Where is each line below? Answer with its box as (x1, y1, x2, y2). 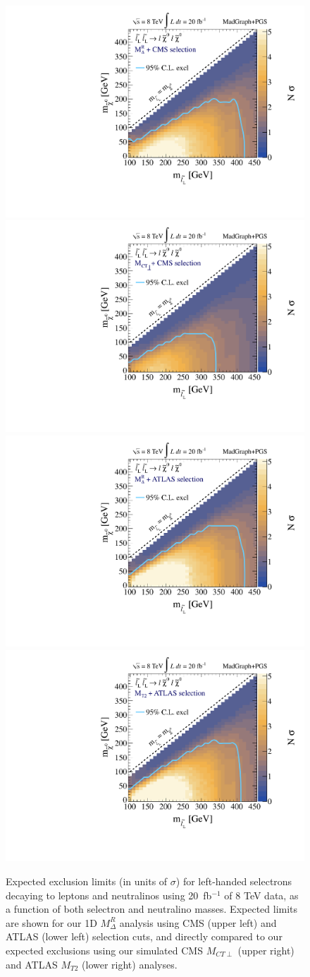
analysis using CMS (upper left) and (119, 915, 277, 930)
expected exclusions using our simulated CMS (6, 942, 203, 957)
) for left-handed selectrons (175, 874, 292, 888)
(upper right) (237, 942, 294, 957)
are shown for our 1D (6, 915, 97, 930)
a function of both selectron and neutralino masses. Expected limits (6, 901, 298, 916)
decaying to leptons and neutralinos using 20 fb (6, 887, 212, 902)
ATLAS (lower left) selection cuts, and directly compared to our (6, 929, 283, 944)
